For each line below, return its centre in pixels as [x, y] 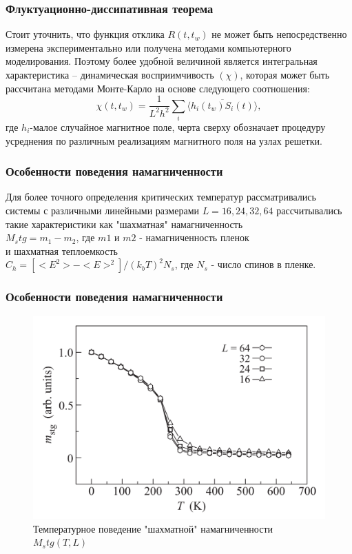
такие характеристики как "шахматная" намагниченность [124, 224]
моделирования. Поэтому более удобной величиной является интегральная [162, 61]
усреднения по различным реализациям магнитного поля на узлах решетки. [164, 140]
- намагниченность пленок [194, 237]
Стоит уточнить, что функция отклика [85, 34]
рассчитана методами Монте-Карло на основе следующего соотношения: [158, 88]
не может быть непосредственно [279, 34]
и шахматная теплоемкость [62, 250]
